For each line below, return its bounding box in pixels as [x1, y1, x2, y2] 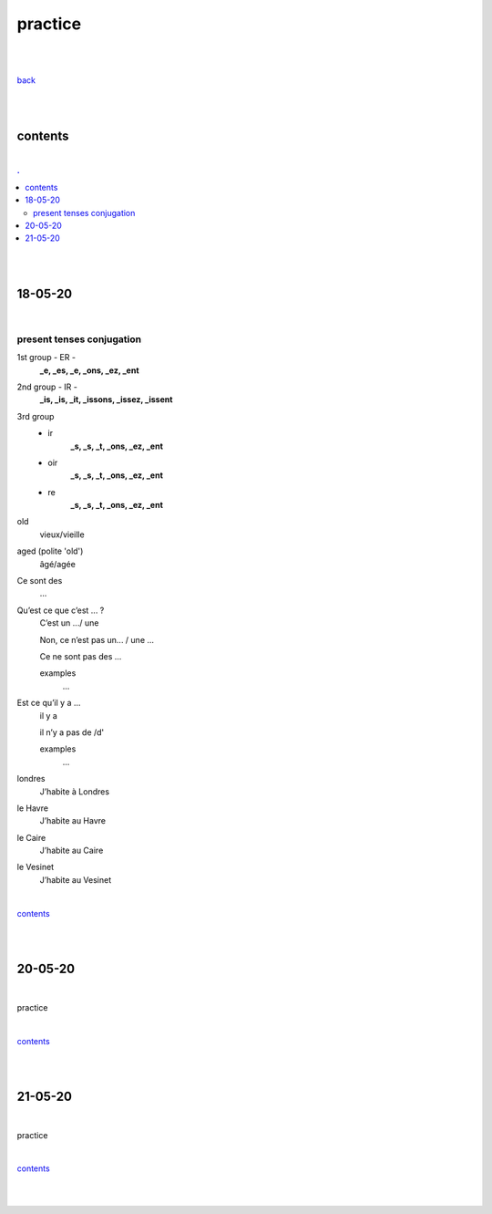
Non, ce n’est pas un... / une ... [39, 634, 155, 645]
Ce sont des [16, 576, 63, 586]
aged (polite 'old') [16, 545, 84, 556]
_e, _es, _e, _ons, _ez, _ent [39, 365, 140, 376]
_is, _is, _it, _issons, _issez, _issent [39, 394, 173, 405]
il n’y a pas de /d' [39, 726, 105, 738]
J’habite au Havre [39, 815, 107, 826]
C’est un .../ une [39, 617, 99, 628]
